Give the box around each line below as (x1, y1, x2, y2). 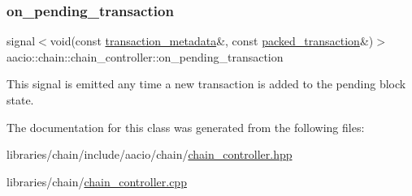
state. (7, 92, 34, 108)
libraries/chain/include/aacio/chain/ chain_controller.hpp (7, 146, 293, 163)
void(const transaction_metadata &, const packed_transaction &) (50, 32, 374, 49)
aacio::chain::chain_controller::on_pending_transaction (7, 48, 284, 65)
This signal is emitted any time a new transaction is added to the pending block (7, 75, 406, 92)
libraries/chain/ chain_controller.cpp (7, 173, 187, 190)
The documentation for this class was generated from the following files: (7, 118, 365, 135)
